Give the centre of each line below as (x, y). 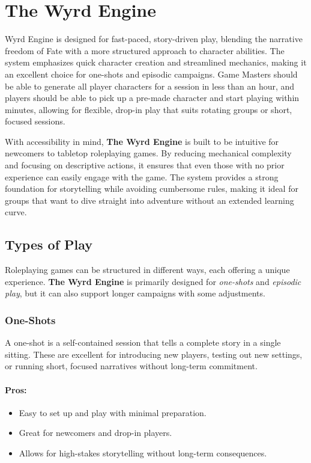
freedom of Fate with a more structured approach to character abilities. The (145, 50)
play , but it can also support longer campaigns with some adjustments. (135, 293)
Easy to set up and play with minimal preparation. (113, 412)
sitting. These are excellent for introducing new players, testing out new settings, (154, 354)
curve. (16, 212)
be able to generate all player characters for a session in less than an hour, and (150, 86)
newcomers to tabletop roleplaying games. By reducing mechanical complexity (148, 153)
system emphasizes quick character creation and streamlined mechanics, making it (156, 62)
